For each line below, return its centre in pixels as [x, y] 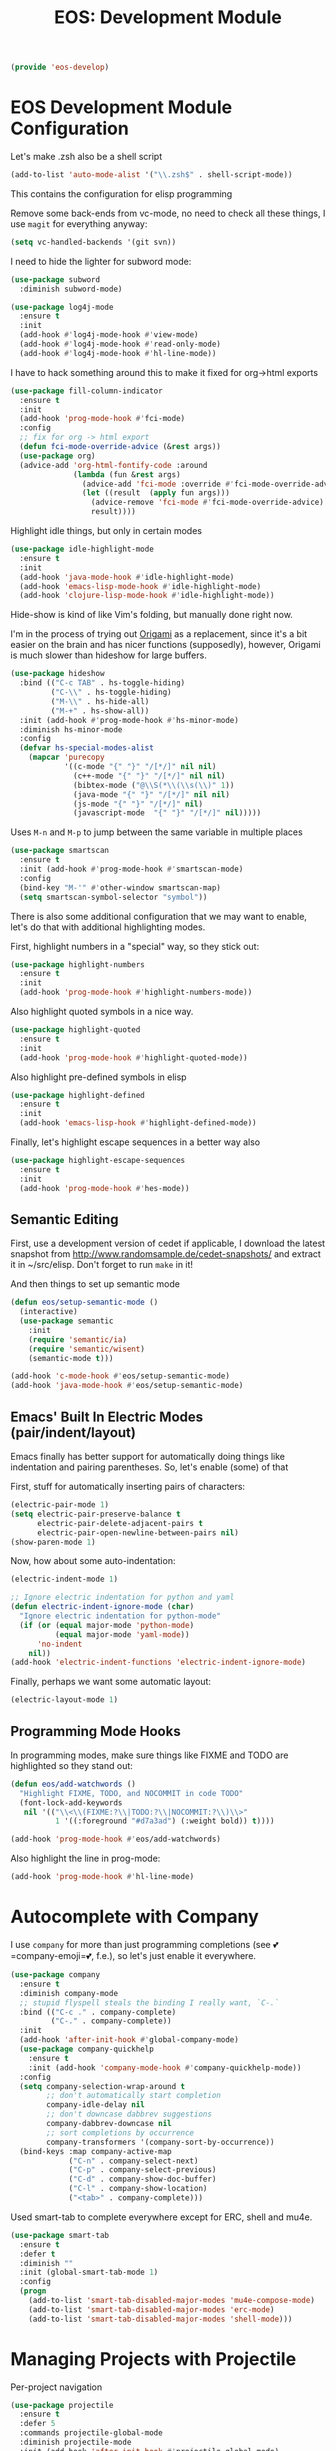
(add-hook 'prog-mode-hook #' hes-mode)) [104, 1188]
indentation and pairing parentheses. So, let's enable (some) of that [149, 1467]
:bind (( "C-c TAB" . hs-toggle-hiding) [102, 683]
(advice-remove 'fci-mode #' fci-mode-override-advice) [207, 502]
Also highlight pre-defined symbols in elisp [98, 1077]
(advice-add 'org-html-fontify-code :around [113, 465]
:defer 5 [37, 2424]
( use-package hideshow [57, 674]
